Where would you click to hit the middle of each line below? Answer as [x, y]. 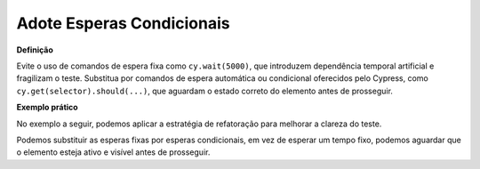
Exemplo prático [48, 108]
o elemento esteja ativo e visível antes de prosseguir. [113, 152]
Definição [35, 50]
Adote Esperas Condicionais [123, 23]
